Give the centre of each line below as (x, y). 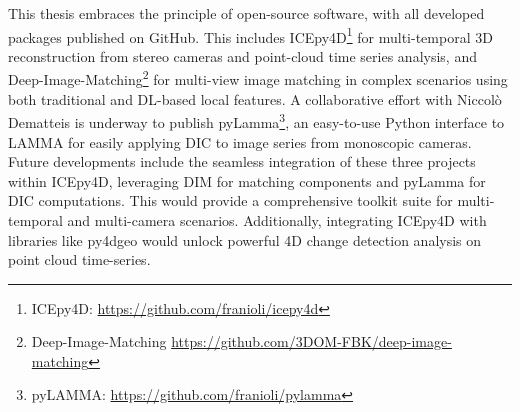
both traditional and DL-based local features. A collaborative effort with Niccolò (255, 98)
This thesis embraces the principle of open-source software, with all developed (246, 13)
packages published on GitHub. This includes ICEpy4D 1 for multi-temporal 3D (250, 35)
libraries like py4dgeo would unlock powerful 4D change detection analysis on (245, 239)
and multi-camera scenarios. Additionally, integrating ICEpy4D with (277, 219)
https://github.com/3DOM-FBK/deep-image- (311, 341)
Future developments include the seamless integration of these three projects (242, 161)
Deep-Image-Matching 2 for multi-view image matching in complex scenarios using (258, 78)
